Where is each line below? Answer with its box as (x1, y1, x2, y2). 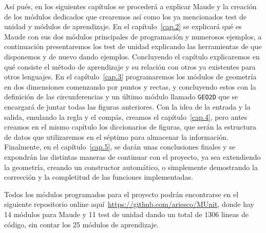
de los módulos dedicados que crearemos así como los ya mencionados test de (4, 11, 246, 22)
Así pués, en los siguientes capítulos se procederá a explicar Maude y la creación (4, 1, 257, 11)
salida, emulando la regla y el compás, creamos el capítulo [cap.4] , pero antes (4, 111, 248, 122)
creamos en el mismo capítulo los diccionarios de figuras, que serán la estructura (4, 121, 257, 132)
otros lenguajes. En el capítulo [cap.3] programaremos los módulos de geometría (4, 71, 257, 82)
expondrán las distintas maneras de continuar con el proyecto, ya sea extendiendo (4, 151, 261, 162)
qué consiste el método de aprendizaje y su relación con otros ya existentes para (4, 61, 256, 72)
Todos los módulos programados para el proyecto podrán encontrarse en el (4, 188, 239, 199)
